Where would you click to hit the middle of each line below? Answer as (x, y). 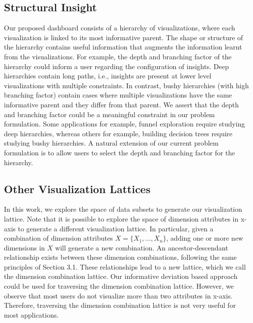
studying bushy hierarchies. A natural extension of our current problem (111, 143)
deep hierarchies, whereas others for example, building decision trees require (118, 133)
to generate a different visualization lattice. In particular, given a (116, 228)
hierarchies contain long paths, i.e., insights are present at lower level (108, 76)
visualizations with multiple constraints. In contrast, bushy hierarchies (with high (126, 85)
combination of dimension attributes (58, 238)
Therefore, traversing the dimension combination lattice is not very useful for (120, 305)
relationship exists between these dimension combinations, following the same (120, 257)
